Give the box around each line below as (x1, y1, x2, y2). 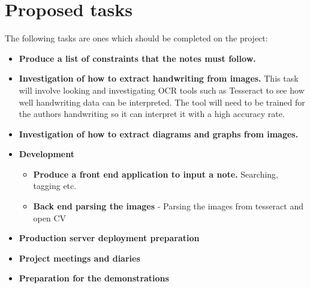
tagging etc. (33, 179, 77, 192)
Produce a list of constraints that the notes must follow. (19, 52, 256, 64)
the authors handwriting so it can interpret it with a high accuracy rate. (19, 107, 285, 120)
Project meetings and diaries (19, 251, 140, 264)
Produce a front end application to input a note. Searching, (33, 167, 278, 180)
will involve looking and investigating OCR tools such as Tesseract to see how (19, 83, 305, 96)
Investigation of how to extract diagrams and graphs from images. (19, 127, 299, 140)
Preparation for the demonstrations (19, 272, 169, 284)
